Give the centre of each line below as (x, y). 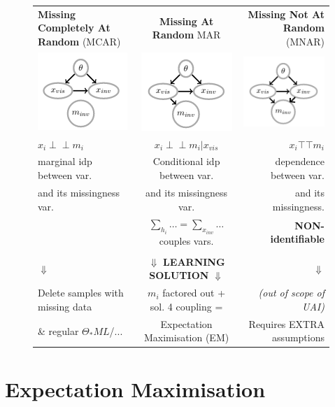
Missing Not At (286, 14)
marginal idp (65, 161)
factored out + (194, 293)
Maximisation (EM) (186, 337)
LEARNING (194, 261)
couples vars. (186, 240)
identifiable (297, 239)
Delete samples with (81, 293)
